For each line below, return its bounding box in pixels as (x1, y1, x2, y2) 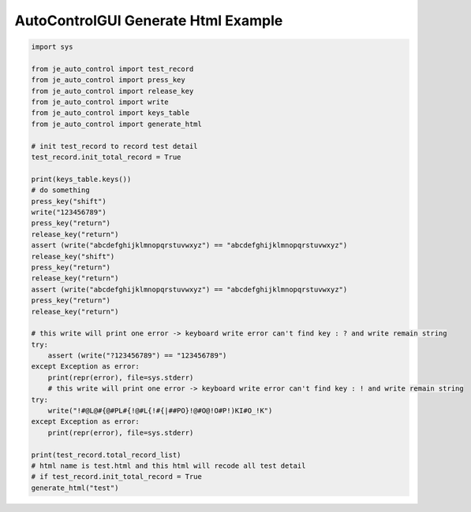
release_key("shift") (31, 252, 115, 261)
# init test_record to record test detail (31, 142, 198, 150)
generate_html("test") (31, 483, 119, 492)
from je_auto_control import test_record (31, 64, 194, 73)
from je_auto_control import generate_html (31, 119, 203, 128)
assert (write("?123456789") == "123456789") (47, 351, 227, 360)
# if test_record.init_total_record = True (31, 473, 203, 481)
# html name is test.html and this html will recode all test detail (31, 461, 306, 470)
